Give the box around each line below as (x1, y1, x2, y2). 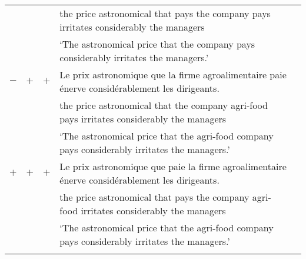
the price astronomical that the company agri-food (59, 98, 268, 112)
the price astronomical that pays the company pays (59, 6, 271, 20)
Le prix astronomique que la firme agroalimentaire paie (59, 68, 287, 81)
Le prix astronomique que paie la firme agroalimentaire (59, 160, 287, 173)
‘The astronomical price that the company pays (59, 37, 255, 51)
